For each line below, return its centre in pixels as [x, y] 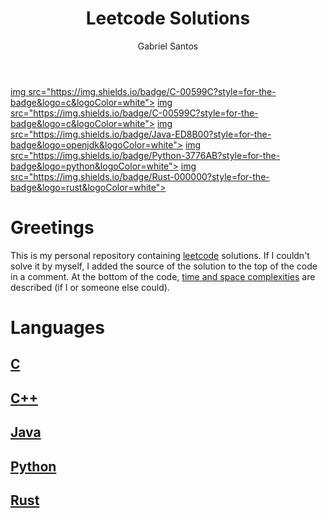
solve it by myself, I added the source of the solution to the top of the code [164, 266]
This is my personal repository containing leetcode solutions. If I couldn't [160, 255]
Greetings [52, 228]
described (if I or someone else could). [90, 287]
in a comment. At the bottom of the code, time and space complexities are [163, 276]
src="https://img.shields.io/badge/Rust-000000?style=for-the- [140, 176]
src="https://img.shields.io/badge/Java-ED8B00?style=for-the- [141, 134]
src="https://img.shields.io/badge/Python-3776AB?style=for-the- [145, 155]
